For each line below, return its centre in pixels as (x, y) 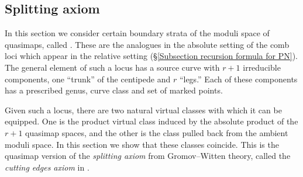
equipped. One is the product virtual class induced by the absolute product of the (151, 121)
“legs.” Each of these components (238, 79)
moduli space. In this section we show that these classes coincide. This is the (142, 144)
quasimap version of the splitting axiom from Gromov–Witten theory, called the (148, 156)
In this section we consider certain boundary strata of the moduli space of (137, 33)
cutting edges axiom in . (47, 167)
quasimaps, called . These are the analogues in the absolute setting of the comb (147, 44)
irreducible (262, 67)
